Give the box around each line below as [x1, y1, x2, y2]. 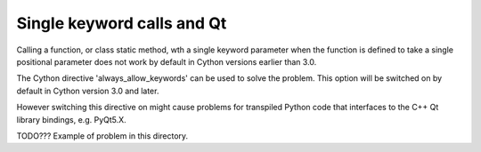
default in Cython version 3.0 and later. [16, 85, 159, 96]
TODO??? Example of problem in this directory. [16, 130, 189, 141]
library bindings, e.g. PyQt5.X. [16, 114, 126, 124]
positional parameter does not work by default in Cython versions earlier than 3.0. [16, 56, 317, 67]
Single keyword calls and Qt [16, 13, 227, 33]
